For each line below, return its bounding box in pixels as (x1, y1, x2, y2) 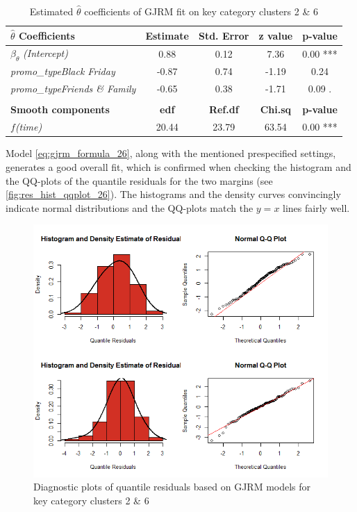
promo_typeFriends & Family (10, 81, 136, 96)
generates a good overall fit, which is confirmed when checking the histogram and (6, 159, 351, 174)
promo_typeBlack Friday (10, 64, 115, 79)
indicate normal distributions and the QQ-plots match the (6, 200, 254, 215)
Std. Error (198, 28, 249, 42)
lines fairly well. (283, 200, 350, 215)
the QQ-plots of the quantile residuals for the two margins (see (6, 173, 273, 188)
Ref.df (208, 102, 239, 117)
